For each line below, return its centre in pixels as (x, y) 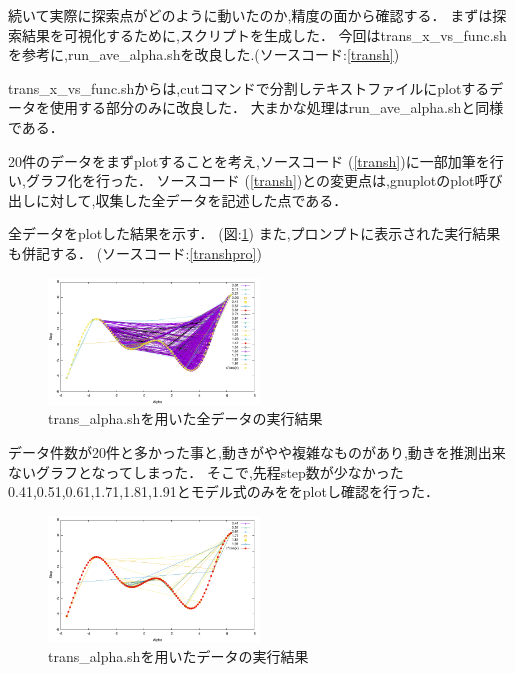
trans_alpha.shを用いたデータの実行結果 (178, 656)
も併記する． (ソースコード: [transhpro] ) (135, 252)
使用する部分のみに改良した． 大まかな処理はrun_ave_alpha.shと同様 (276, 107)
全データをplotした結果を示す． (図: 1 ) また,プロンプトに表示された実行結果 (254, 233)
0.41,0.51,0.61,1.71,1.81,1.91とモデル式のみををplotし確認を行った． (223, 491)
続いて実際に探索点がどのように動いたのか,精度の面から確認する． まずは (250, 15)
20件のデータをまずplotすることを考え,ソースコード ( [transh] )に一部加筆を (249, 160)
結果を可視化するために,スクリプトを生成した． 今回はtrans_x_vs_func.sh (264, 34)
